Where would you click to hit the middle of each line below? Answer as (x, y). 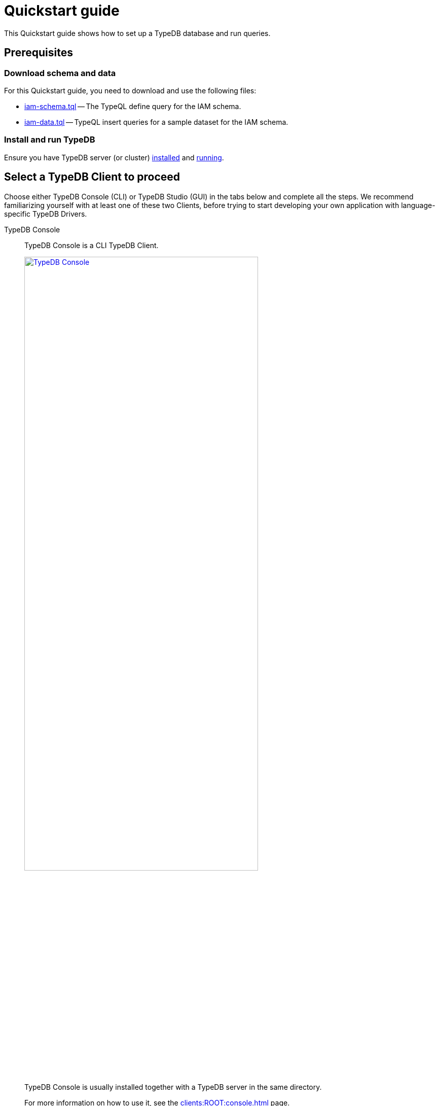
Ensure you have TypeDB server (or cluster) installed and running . (114, 157)
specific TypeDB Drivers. (46, 214)
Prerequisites (39, 53)
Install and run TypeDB (50, 140)
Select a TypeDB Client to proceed (92, 177)
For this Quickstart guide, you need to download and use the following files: (130, 90)
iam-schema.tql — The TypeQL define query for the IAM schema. (133, 106)
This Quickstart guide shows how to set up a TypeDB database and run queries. (137, 33)
